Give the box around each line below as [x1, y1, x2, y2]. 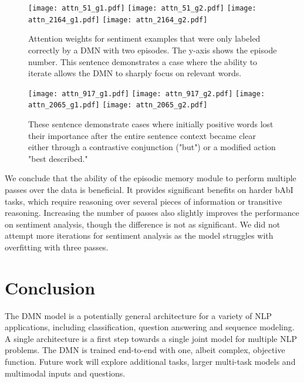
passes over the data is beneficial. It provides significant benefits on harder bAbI [5, 183, 293, 195]
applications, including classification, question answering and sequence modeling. [5, 321, 295, 333]
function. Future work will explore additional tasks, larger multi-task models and [5, 355, 296, 368]
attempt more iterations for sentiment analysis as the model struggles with [5, 229, 273, 242]
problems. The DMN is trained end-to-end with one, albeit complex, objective [5, 344, 285, 356]
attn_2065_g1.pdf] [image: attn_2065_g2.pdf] [28, 101, 208, 110]
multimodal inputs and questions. [5, 367, 126, 379]
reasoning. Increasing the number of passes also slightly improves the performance [5, 206, 299, 219]
